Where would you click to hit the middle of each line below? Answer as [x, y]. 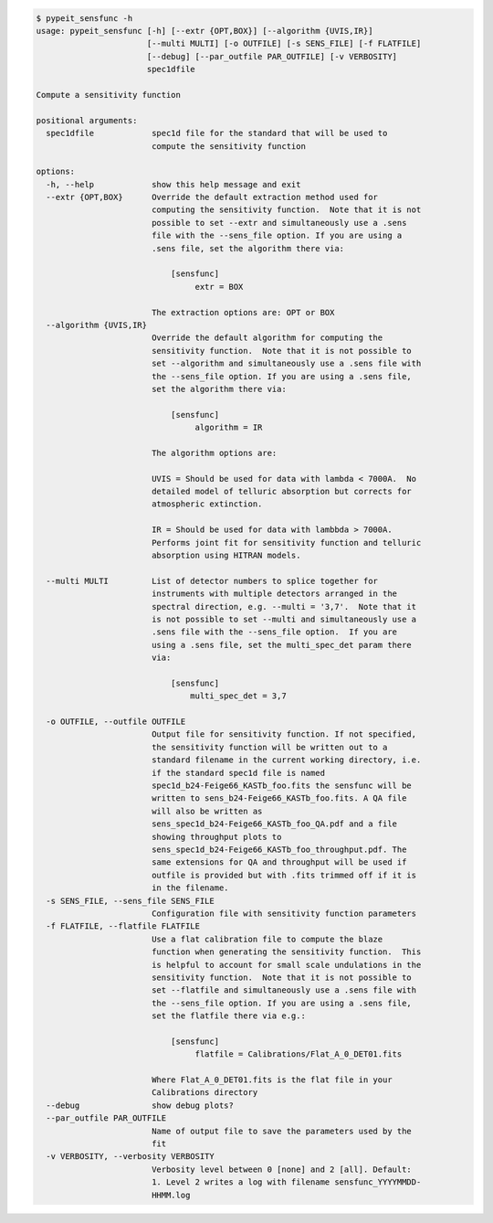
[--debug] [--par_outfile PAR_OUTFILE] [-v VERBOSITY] [272, 56]
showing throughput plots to [216, 837]
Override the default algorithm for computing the [267, 338]
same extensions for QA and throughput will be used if [279, 862]
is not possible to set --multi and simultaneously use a [284, 619]
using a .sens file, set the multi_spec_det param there [282, 645]
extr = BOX [219, 287]
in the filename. [190, 888]
